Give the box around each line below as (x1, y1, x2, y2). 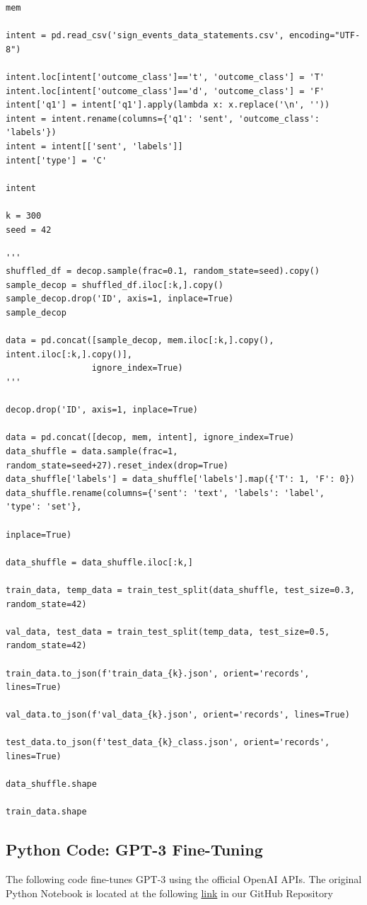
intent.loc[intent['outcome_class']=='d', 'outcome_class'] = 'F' (6, 86, 325, 96)
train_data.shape (6, 807, 87, 817)
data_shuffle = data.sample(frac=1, (6, 446, 178, 456)
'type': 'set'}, (6, 502, 82, 512)
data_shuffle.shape (6, 779, 97, 790)
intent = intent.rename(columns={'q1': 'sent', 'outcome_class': (6, 113, 320, 124)
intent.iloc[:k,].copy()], (6, 349, 132, 359)
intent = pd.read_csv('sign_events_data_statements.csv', (6, 30, 284, 41)
